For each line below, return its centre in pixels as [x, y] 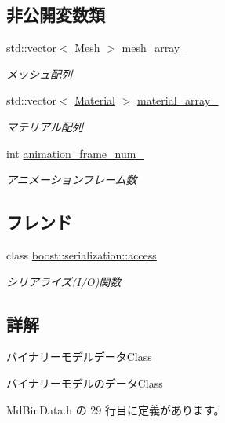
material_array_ [178, 100]
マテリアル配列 [45, 126]
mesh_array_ [155, 48]
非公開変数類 [56, 15]
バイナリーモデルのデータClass [85, 383]
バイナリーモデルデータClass [79, 357]
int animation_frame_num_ [75, 153]
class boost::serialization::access [82, 254]
